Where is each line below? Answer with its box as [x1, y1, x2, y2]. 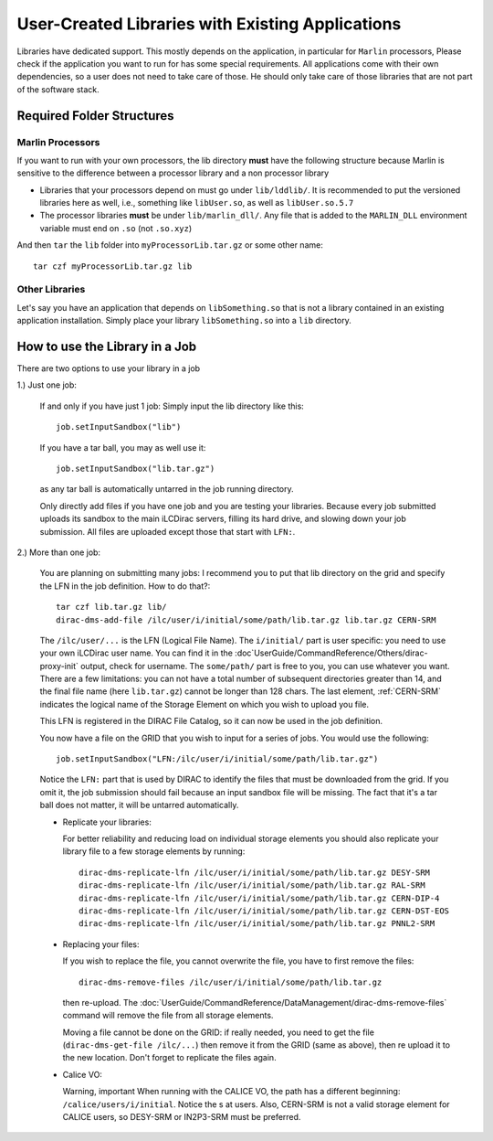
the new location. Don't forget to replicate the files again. [62, 1052, 278, 1063]
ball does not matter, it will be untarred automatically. [39, 800, 239, 811]
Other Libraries [16, 283, 86, 296]
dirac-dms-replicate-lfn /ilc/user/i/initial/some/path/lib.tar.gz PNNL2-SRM [79, 919, 435, 929]
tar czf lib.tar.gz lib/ [56, 602, 167, 613]
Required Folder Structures [16, 108, 174, 123]
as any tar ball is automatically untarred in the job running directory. [39, 484, 294, 495]
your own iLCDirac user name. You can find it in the [39, 647, 233, 658]
